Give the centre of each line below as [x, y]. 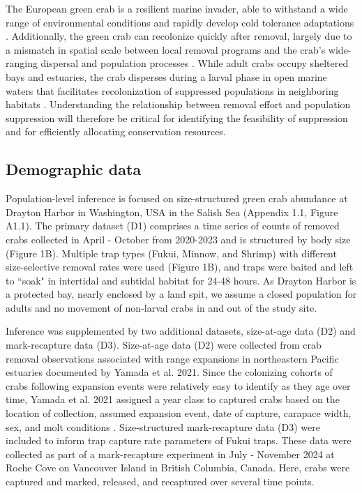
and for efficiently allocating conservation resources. [116, 131]
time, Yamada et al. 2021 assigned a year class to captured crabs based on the [173, 399]
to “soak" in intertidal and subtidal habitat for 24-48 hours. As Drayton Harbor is [181, 280]
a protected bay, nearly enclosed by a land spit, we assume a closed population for [181, 294]
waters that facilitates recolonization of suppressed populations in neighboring [172, 90]
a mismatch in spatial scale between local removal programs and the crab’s [166, 49]
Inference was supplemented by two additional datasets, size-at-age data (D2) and [181, 331]
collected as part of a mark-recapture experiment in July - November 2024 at [170, 454]
